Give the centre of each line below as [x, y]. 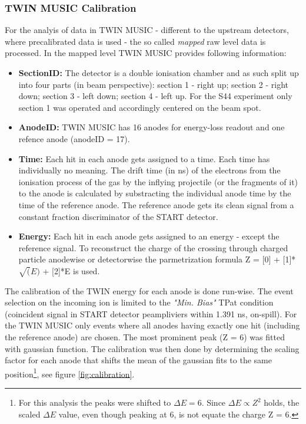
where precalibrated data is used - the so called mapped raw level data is [135, 41]
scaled [29, 414]
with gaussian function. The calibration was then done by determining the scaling [152, 348]
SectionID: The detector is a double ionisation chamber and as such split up [159, 73]
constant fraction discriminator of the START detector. [118, 216]
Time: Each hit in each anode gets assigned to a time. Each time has [144, 158]
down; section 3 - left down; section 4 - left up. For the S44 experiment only [155, 96]
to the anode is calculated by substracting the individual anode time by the [155, 193]
